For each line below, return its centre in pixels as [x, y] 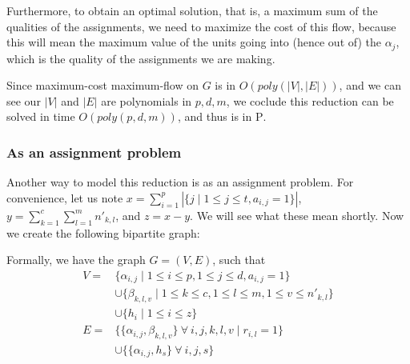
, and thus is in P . [222, 116]
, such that [239, 260]
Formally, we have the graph [76, 260]
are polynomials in [147, 100]
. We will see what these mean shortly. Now [297, 215]
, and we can [370, 85]
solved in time [41, 116]
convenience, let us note [65, 197]
